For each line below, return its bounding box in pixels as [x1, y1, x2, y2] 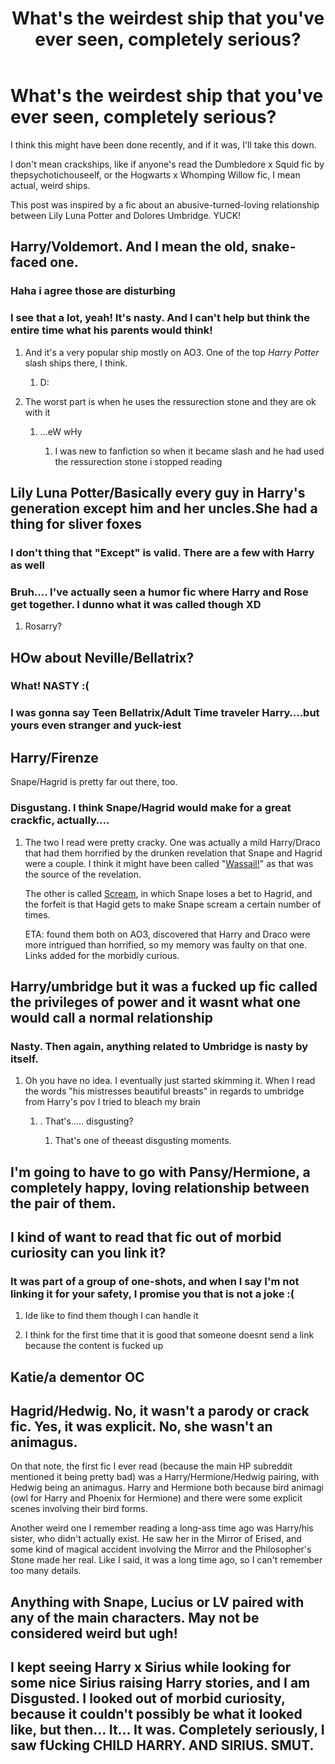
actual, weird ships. [10, 179, 91, 191]
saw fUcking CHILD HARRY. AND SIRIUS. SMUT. [10, 1737, 315, 1754]
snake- [251, 238, 297, 256]
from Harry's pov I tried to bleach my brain [24, 1096, 201, 1108]
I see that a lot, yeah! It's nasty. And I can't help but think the [10, 311, 310, 325]
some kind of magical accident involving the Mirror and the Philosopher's [10, 1543, 312, 1556]
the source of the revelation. [24, 868, 142, 880]
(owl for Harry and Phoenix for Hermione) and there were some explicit [10, 1492, 303, 1504]
